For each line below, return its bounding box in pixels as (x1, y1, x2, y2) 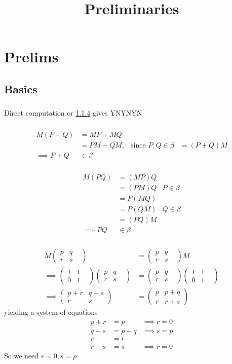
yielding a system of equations (4, 307, 98, 317)
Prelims (4, 46, 59, 67)
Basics (4, 81, 37, 96)
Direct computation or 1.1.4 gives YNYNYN (4, 107, 142, 118)
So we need (4, 350, 39, 360)
